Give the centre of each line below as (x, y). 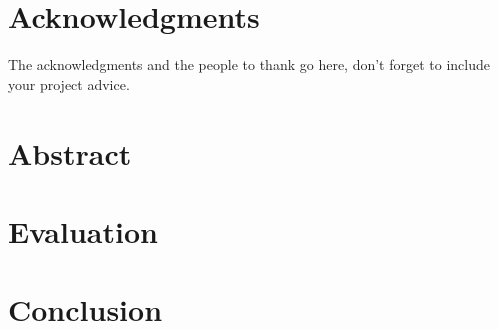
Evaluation (83, 230)
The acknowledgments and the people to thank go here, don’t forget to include (249, 64)
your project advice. (69, 83)
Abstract (70, 152)
